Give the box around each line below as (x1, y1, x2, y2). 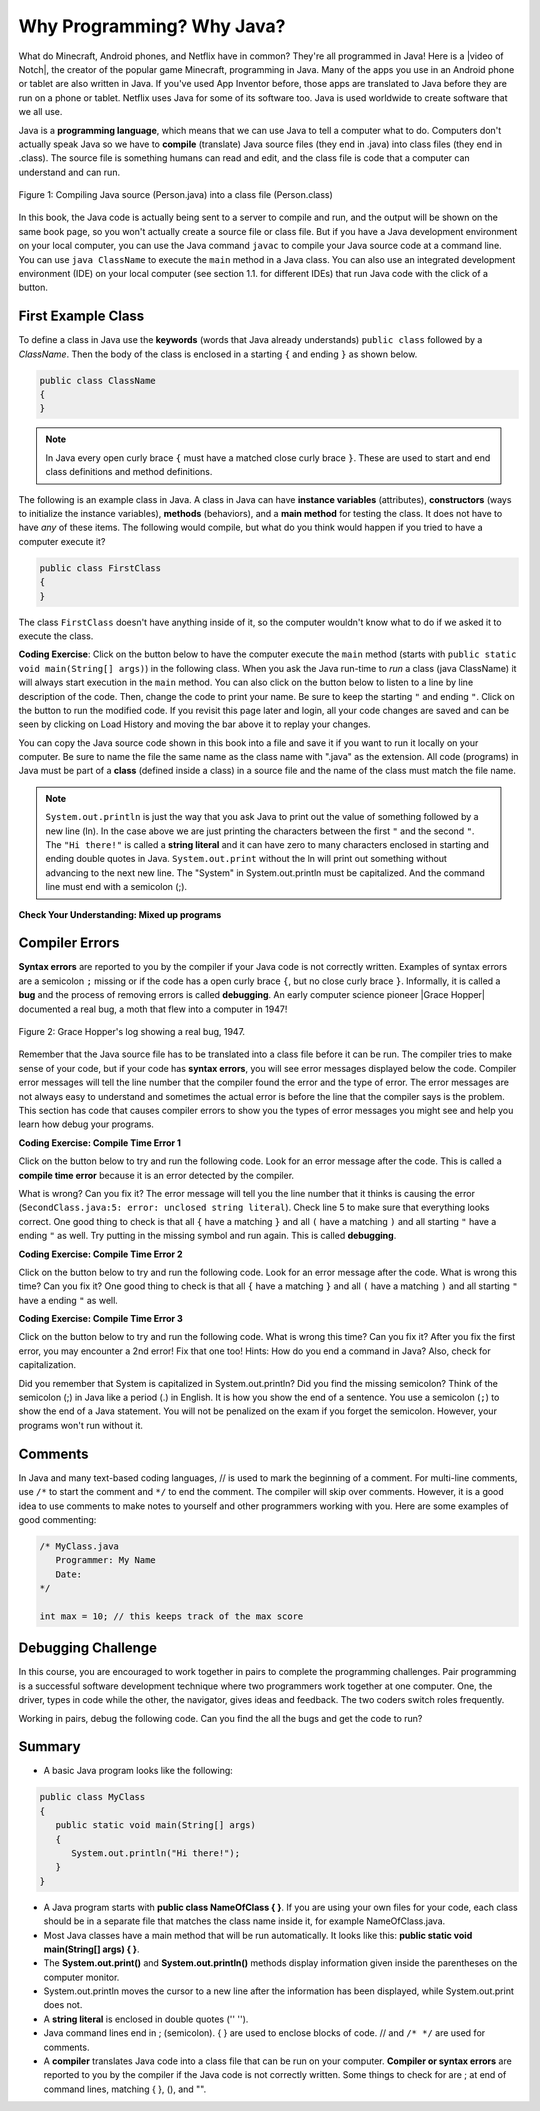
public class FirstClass (39, 562, 162, 574)
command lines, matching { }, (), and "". (43, 2083, 207, 2095)
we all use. (18, 106, 63, 118)
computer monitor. (43, 1971, 120, 1983)
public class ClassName (39, 375, 157, 386)
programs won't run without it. (18, 1419, 144, 1431)
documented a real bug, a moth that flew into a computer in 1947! (18, 1003, 288, 1015)
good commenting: (18, 1513, 97, 1525)
